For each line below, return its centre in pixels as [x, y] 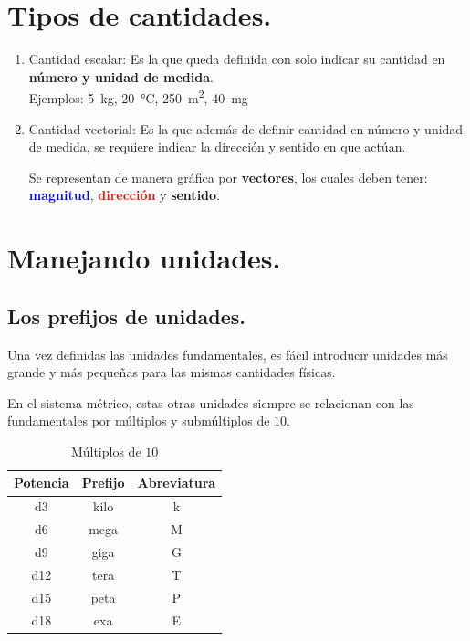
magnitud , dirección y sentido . [124, 195]
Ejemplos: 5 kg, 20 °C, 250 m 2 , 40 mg [138, 96]
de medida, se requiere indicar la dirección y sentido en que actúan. [217, 147]
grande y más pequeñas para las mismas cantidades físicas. [172, 372]
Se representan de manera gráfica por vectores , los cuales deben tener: [228, 177]
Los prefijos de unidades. [127, 315]
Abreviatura [177, 483]
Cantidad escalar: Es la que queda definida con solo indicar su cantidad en [237, 59]
